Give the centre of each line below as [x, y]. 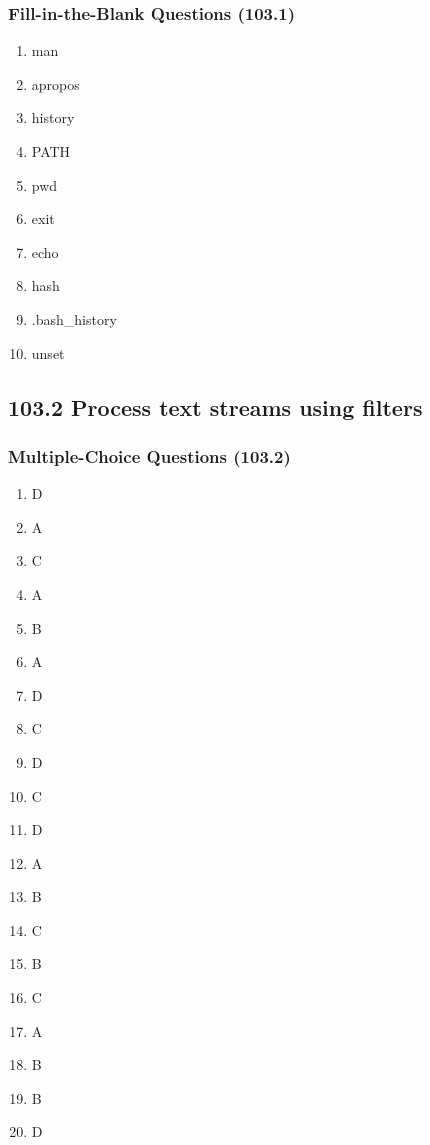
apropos [55, 83]
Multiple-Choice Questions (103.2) [149, 455]
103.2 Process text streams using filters [215, 406]
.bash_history [74, 318]
